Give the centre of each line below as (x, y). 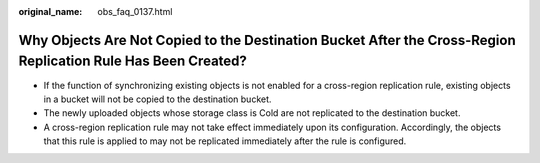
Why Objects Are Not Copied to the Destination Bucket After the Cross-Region (267, 40)
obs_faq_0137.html (135, 11)
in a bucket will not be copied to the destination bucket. (157, 99)
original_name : (50, 11)
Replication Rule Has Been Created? (132, 61)
